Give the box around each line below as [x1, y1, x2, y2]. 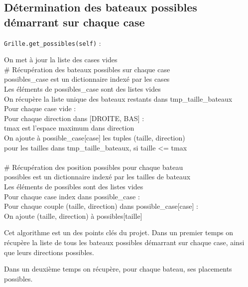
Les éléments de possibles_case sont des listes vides [4, 84, 161, 94]
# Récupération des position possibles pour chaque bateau [4, 161, 183, 172]
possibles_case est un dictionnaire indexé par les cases [4, 74, 170, 84]
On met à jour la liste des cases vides [4, 54, 118, 65]
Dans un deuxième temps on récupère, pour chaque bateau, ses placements [4, 264, 232, 274]
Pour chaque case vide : [4, 103, 76, 114]
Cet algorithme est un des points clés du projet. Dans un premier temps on [4, 227, 234, 238]
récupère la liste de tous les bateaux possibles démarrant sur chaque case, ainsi [4, 237, 245, 247]
